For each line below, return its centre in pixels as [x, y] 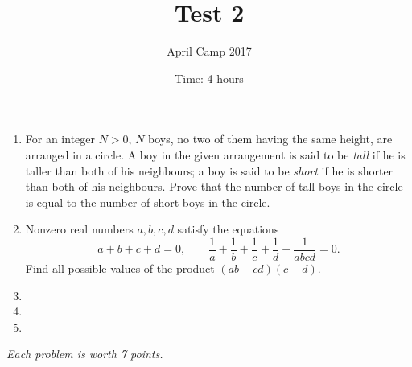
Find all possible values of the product [120, 268]
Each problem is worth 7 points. [85, 354]
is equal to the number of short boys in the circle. [148, 202]
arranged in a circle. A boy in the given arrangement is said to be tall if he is [215, 154]
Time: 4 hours [209, 78]
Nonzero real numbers [79, 229]
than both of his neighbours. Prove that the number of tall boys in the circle [214, 186]
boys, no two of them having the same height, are [270, 139]
